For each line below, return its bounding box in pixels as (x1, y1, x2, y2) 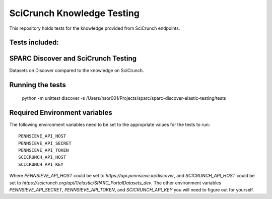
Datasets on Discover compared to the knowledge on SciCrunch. (9, 68, 144, 74)
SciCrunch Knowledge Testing (9, 8, 140, 19)
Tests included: (9, 38, 59, 47)
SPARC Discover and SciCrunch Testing (9, 54, 137, 63)
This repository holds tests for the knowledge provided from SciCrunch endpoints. (9, 25, 180, 31)
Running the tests (9, 81, 66, 89)
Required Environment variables (9, 108, 113, 117)
